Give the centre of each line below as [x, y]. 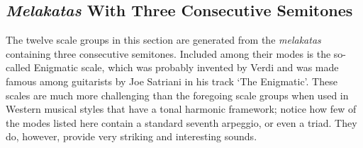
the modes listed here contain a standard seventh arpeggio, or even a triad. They [181, 122]
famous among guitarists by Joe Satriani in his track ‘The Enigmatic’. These [172, 81]
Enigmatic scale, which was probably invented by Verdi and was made [186, 67]
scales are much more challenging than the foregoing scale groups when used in [177, 95]
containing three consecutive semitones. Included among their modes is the [168, 53]
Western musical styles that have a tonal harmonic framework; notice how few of [181, 109]
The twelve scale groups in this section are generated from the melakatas [163, 40]
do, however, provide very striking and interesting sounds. [132, 136]
